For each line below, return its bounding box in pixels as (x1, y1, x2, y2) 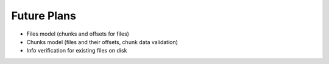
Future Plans (11, 9, 76, 22)
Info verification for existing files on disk (26, 47, 127, 54)
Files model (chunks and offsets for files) (26, 30, 129, 37)
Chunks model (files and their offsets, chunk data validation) (26, 38, 178, 45)
